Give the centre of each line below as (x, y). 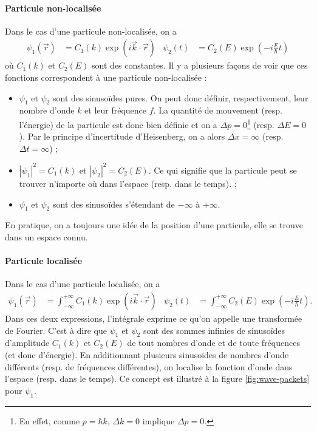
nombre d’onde (47, 110)
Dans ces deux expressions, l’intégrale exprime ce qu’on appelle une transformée (154, 318)
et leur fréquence (116, 110)
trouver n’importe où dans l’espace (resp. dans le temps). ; (128, 183)
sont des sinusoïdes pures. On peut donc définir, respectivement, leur (181, 97)
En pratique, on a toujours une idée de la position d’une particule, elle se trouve (154, 225)
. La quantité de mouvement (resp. (218, 110)
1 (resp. (261, 124)
